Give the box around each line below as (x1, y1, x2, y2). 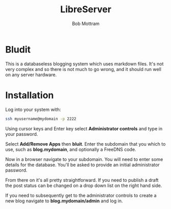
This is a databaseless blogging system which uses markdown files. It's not (5, 60, 164, 67)
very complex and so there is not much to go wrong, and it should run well (5, 66, 162, 72)
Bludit (5, 43, 31, 55)
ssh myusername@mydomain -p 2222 (5, 116, 77, 121)
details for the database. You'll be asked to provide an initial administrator (5, 161, 160, 168)
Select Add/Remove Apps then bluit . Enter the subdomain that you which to (5, 141, 166, 147)
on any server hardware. (5, 72, 57, 78)
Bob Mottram (72, 20, 100, 27)
